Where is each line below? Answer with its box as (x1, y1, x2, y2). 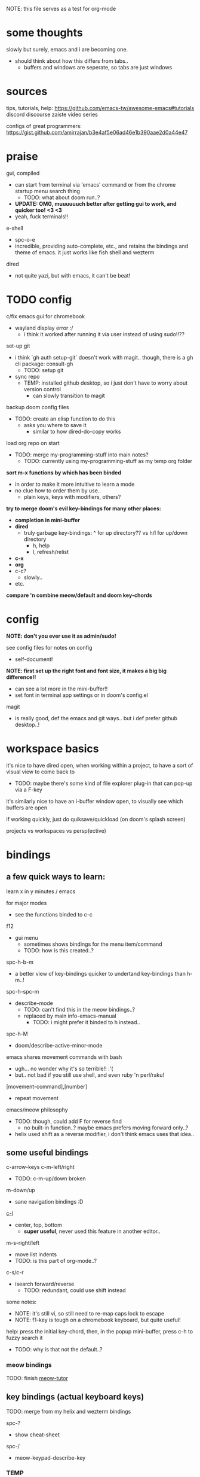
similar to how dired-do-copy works (32, 428, 121, 435)
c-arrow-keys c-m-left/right (6, 1164, 75, 1171)
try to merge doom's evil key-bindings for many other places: (6, 505, 161, 512)
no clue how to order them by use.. (14, 487, 101, 494)
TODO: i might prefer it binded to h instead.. (32, 1018, 140, 1025)
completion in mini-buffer (14, 516, 81, 523)
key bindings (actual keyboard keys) (6, 1392, 144, 1402)
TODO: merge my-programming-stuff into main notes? (14, 451, 149, 458)
